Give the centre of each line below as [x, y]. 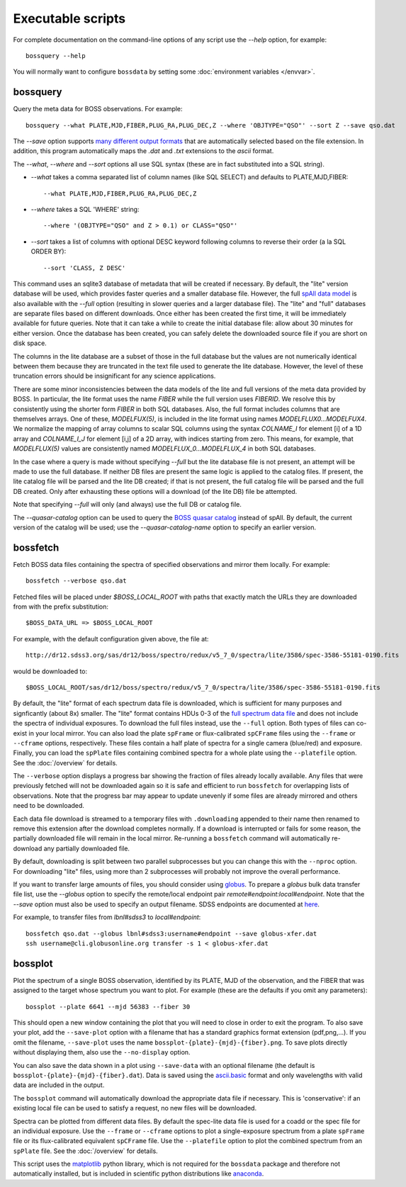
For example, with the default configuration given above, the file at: [111, 638]
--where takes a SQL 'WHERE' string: [85, 209]
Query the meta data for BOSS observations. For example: [98, 109]
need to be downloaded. [49, 806]
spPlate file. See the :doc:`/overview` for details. [86, 1151]
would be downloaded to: [50, 671]
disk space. [30, 343]
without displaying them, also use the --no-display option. [102, 1052]
